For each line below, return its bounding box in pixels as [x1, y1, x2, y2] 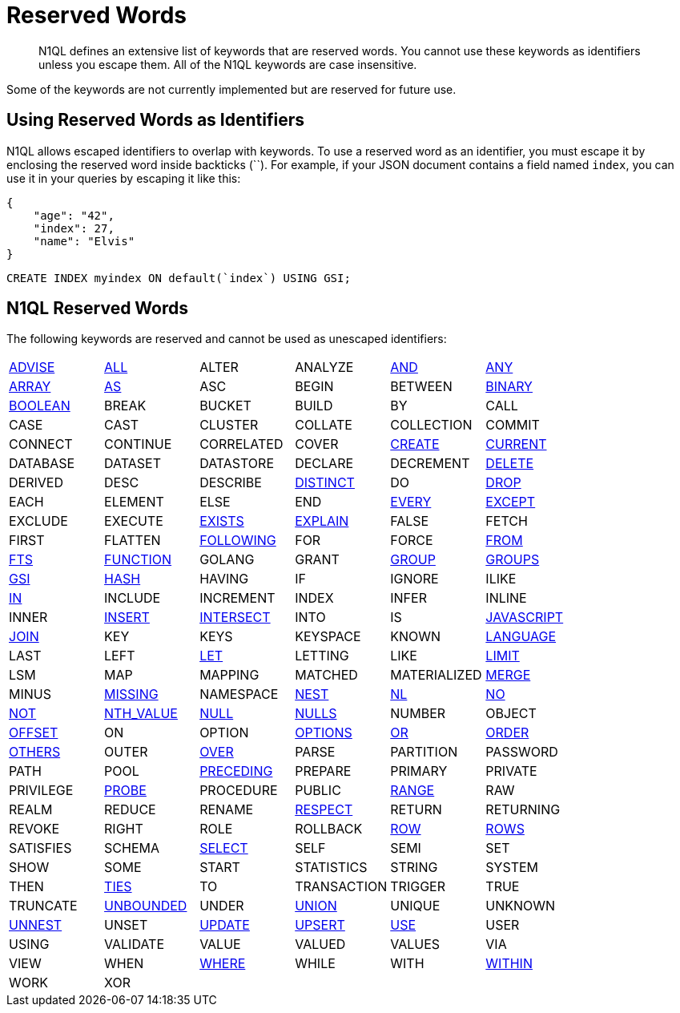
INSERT [104, 609, 150, 626]
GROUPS [485, 551, 540, 568]
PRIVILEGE [9, 782, 74, 799]
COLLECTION [390, 417, 473, 434]
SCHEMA [104, 840, 160, 857]
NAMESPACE [199, 686, 279, 703]
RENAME [199, 801, 254, 818]
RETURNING [485, 801, 561, 818]
